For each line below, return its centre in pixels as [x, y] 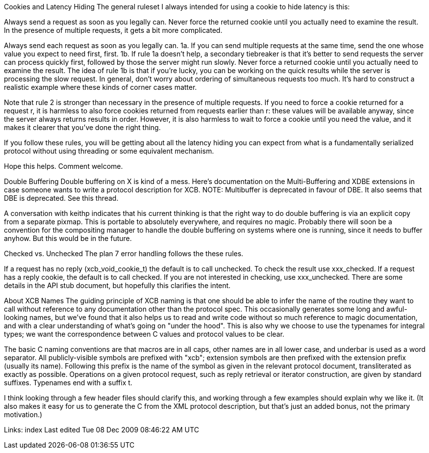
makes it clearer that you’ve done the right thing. [82, 127]
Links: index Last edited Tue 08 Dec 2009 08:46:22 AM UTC [101, 430]
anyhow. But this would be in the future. [68, 238]
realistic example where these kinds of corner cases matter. [101, 87]
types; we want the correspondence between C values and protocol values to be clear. [144, 334]
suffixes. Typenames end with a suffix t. [68, 383]
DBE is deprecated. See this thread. [61, 198]
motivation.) [23, 414]
